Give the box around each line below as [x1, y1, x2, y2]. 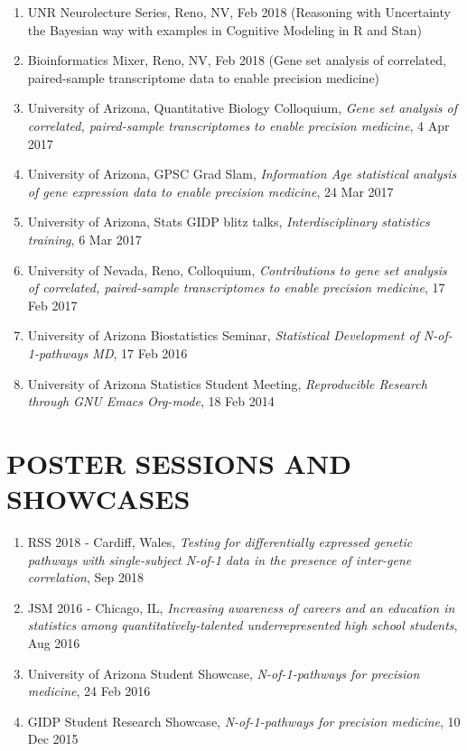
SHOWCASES [6, 480, 191, 517]
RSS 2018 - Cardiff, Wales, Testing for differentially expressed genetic [27, 533, 413, 551]
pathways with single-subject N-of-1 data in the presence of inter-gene [27, 550, 412, 569]
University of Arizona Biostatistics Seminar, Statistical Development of [27, 326, 419, 345]
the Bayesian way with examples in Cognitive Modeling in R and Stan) [27, 20, 422, 39]
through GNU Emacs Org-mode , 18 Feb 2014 [27, 392, 275, 411]
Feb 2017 [27, 295, 78, 314]
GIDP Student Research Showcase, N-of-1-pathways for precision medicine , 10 [27, 711, 461, 730]
